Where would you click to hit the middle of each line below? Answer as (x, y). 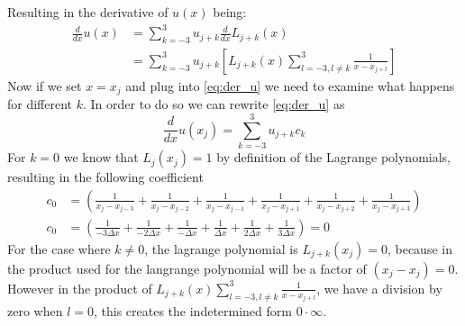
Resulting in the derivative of (88, 12)
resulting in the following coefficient (105, 177)
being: (230, 12)
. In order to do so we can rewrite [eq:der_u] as (214, 104)
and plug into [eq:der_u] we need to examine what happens (290, 85)
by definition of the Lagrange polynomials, (333, 157)
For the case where (59, 248)
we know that (101, 157)
